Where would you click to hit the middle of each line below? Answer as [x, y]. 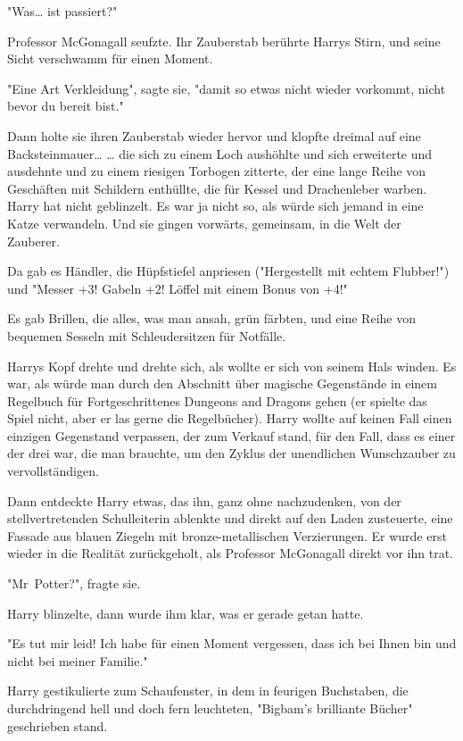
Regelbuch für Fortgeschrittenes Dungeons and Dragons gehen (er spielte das [217, 400]
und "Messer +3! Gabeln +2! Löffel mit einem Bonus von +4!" [178, 288]
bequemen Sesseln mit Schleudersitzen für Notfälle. [147, 335]
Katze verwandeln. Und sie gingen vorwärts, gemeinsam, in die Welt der [204, 223]
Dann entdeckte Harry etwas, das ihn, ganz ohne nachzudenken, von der [204, 500]
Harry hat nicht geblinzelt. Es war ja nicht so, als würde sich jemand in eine [215, 206]
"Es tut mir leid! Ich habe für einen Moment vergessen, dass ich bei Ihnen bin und [232, 643]
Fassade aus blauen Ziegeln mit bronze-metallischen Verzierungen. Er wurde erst [227, 535]
